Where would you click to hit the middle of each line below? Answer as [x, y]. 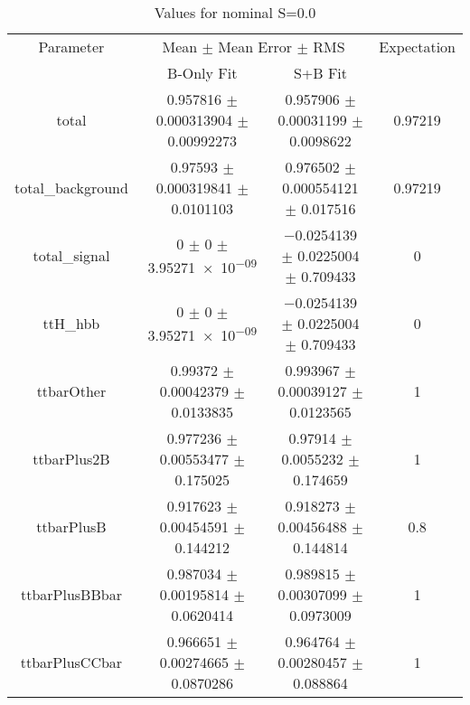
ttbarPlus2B [71, 459]
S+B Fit [320, 73]
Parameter [71, 47]
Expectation [417, 47]
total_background [71, 188]
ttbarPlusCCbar [71, 662]
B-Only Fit [202, 73]
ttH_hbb [71, 323]
